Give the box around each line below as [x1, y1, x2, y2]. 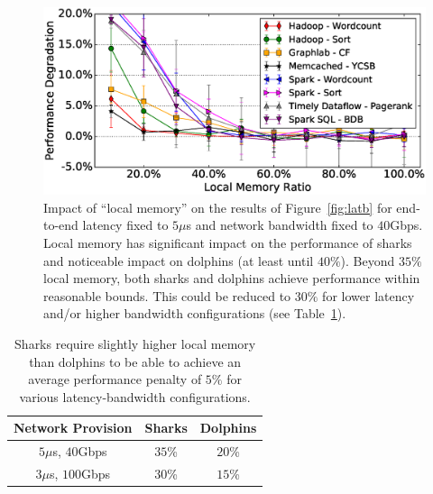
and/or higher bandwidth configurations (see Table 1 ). [43, 304, 346, 323]
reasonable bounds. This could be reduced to [43, 286, 291, 305]
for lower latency [322, 286, 415, 305]
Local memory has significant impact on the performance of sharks [43, 233, 412, 252]
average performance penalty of [28, 370, 202, 389]
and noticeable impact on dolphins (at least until [43, 251, 314, 270]
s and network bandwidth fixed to [186, 215, 373, 234]
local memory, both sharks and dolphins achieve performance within [43, 269, 420, 288]
